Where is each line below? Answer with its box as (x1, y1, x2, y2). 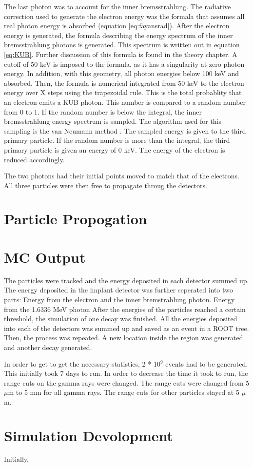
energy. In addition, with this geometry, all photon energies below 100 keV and (4, 68, 239, 78)
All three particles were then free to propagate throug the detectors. (4, 180, 207, 190)
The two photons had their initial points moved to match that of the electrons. (4, 171, 239, 181)
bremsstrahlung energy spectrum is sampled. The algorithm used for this (4, 116, 222, 126)
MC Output (4, 247, 86, 267)
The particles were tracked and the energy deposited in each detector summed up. (4, 275, 249, 285)
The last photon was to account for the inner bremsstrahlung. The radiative (4, 1, 231, 11)
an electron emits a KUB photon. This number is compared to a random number (4, 97, 246, 107)
